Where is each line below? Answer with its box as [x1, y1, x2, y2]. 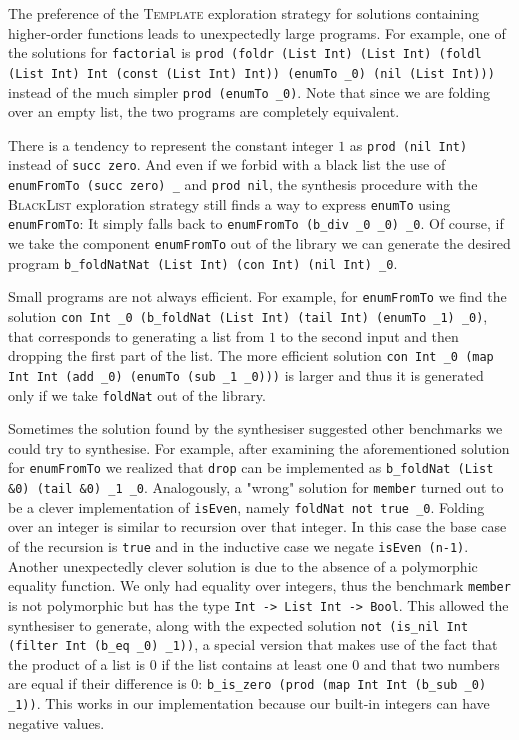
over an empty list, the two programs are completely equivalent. [8, 101, 400, 122]
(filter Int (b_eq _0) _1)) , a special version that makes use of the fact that [8, 634, 498, 655]
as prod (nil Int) [349, 134, 468, 155]
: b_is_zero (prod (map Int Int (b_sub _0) [198, 673, 487, 694]
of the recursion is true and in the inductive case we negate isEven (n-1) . [8, 535, 469, 556]
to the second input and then [280, 325, 459, 346]
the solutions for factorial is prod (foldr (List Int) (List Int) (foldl [8, 42, 482, 63]
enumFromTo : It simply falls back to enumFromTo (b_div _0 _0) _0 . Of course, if [8, 213, 504, 234]
